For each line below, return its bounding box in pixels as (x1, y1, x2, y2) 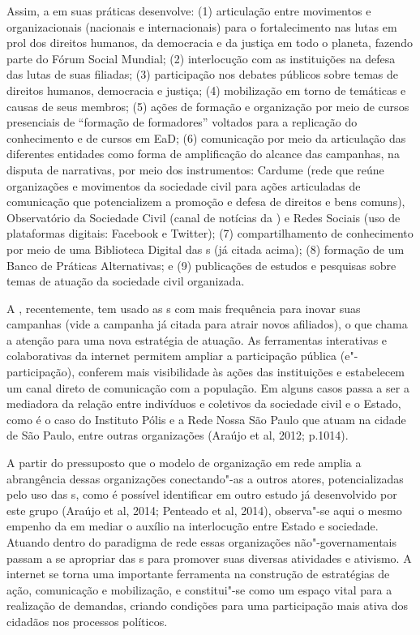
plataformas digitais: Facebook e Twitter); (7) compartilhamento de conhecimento (6, 225, 414, 242)
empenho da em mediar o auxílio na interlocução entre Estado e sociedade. (6, 517, 379, 534)
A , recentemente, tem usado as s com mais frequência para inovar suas (6, 299, 361, 316)
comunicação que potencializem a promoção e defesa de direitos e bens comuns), (6, 193, 405, 210)
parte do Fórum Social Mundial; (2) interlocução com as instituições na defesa (6, 49, 396, 67)
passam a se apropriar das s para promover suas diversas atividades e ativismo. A (6, 549, 412, 566)
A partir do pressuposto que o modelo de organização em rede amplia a (6, 454, 362, 471)
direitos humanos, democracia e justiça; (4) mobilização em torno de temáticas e (6, 81, 406, 98)
